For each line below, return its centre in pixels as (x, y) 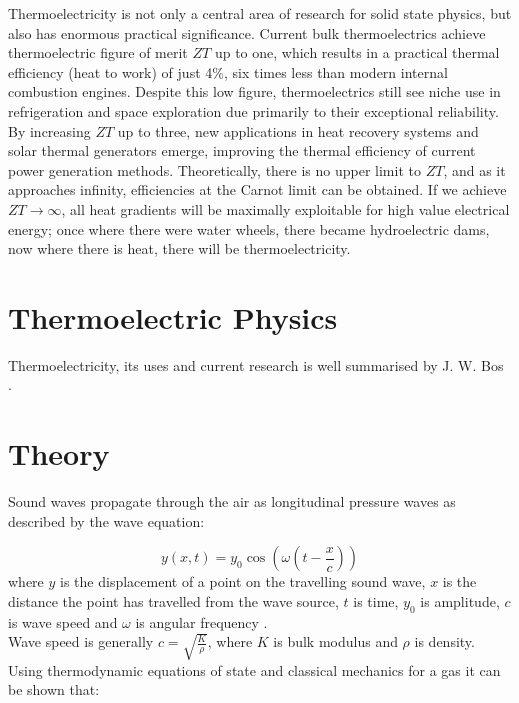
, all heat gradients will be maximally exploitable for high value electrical (285, 208)
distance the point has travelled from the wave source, (173, 600)
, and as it (474, 169)
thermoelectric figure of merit (98, 52)
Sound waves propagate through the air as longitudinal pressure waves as (232, 501)
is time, (376, 600)
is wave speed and (63, 621)
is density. (444, 641)
